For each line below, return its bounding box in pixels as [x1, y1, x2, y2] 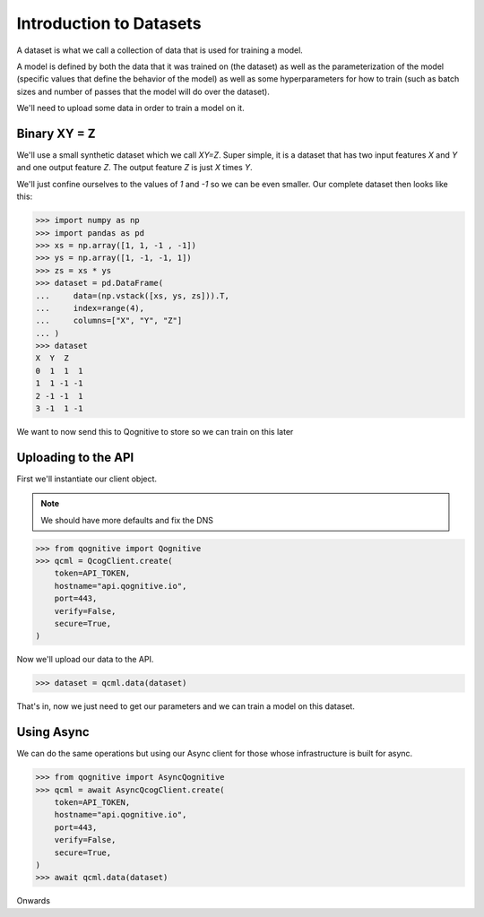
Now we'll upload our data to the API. [16, 654, 154, 665]
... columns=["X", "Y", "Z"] [35, 316, 183, 326]
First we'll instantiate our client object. [16, 473, 157, 484]
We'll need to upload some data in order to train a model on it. [16, 103, 246, 114]
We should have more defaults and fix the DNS [40, 515, 214, 525]
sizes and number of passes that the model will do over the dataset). [16, 86, 271, 97]
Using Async [16, 724, 90, 740]
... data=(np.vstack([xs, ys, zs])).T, [35, 290, 230, 300]
